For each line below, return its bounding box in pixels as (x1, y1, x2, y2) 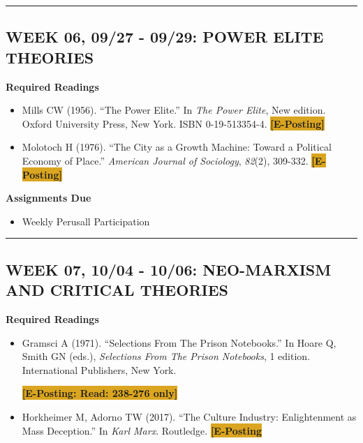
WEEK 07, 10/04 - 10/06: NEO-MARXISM (6, 258, 332, 280)
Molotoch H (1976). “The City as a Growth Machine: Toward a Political (22, 140, 332, 154)
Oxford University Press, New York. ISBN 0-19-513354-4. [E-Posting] (22, 116, 325, 130)
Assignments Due (6, 190, 91, 205)
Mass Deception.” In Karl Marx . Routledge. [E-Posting (22, 423, 262, 437)
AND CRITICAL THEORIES (6, 279, 228, 301)
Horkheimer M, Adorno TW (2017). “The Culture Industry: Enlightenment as (22, 409, 357, 423)
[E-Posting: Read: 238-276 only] (22, 386, 178, 400)
